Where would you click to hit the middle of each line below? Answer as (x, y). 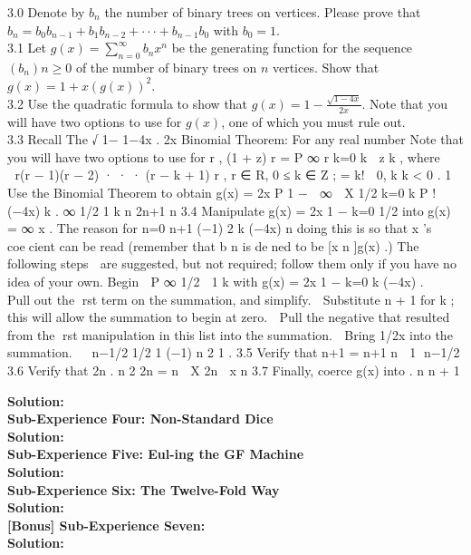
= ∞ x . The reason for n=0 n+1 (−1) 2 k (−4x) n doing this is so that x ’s (220, 228)
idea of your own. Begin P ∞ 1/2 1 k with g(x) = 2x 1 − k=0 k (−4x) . (216, 282)
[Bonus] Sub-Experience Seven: (106, 525)
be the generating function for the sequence (292, 48)
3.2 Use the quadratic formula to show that (128, 103)
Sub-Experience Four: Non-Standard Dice (140, 419)
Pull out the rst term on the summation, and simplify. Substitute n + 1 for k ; (231, 299)
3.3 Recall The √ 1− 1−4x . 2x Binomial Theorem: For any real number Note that (235, 139)
